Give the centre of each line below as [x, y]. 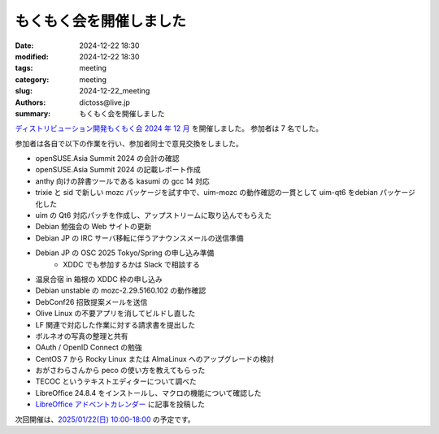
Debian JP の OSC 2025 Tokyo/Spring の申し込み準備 [125, 253]
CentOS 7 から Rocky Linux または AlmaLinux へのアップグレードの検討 [155, 358]
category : [32, 79]
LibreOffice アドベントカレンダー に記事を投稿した [120, 404]
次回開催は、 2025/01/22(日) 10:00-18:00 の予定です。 [105, 419]
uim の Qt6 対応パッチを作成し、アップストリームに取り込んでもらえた [154, 215]
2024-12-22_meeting [115, 91]
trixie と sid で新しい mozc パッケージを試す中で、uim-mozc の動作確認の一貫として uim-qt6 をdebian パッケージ [226, 193]
